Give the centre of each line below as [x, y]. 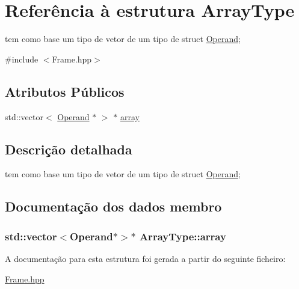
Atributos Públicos [65, 91]
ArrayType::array [183, 236]
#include [22, 59]
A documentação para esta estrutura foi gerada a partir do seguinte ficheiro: [145, 258]
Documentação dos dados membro [113, 206]
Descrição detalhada [69, 149]
